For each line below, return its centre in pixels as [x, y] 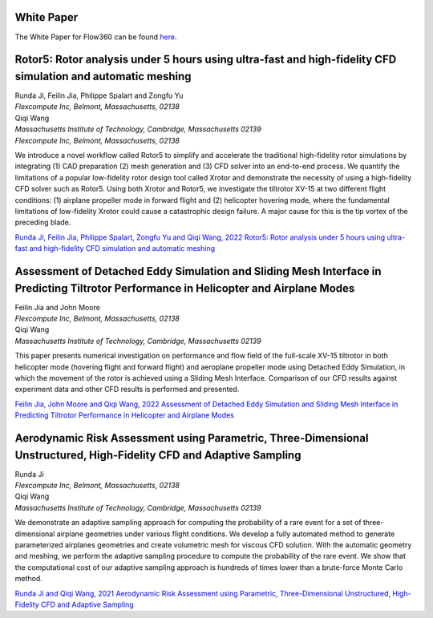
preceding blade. [43, 222]
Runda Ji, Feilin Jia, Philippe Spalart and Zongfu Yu [99, 95]
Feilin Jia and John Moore [57, 307]
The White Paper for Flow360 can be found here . [96, 37]
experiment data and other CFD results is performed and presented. [127, 390]
